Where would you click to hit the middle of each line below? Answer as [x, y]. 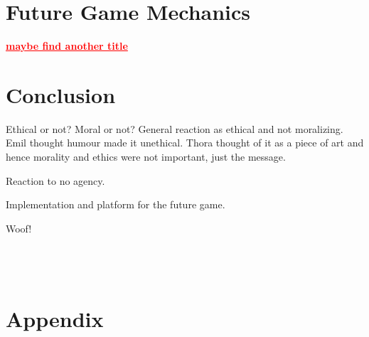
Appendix [55, 319]
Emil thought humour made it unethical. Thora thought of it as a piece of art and [185, 143]
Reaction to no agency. [55, 180]
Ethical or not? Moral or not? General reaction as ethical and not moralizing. [175, 128]
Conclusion [61, 94]
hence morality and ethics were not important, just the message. [146, 157]
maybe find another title [67, 46]
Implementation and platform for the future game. [116, 204]
